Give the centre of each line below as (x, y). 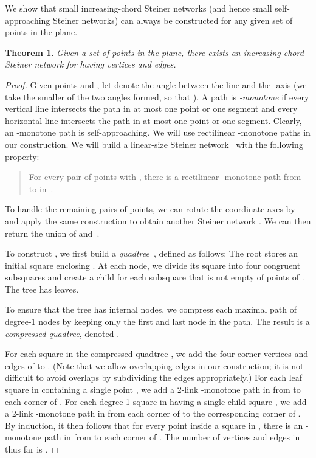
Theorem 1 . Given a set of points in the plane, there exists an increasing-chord (154, 52)
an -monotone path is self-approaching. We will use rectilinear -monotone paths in (158, 132)
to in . (41, 188)
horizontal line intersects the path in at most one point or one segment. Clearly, (153, 120)
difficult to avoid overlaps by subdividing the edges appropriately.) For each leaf (154, 377)
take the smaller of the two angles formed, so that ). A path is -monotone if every (157, 96)
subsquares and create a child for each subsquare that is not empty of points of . (155, 277)
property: (22, 156)
